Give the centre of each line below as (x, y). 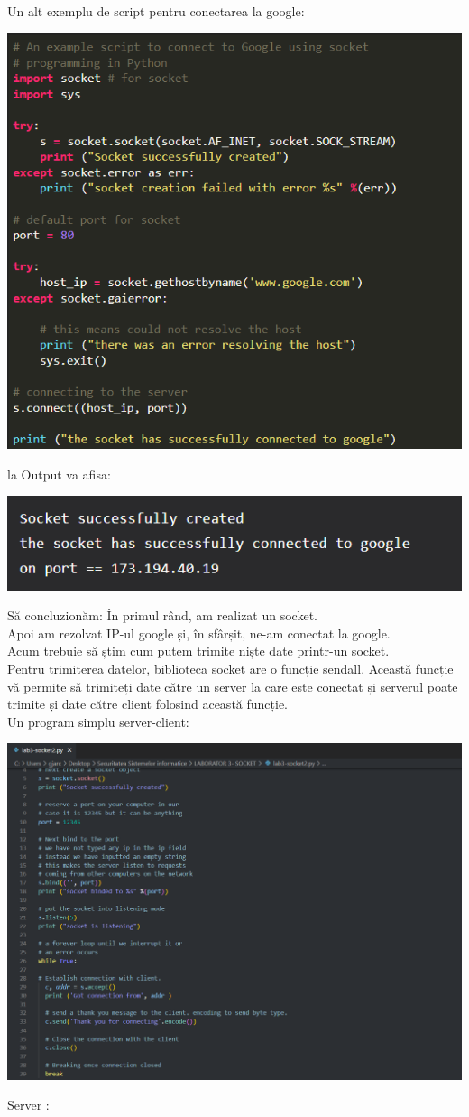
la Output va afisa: (59, 474)
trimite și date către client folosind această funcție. (148, 704)
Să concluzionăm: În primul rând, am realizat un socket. (162, 615)
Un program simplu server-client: (98, 721)
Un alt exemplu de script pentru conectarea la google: (156, 11)
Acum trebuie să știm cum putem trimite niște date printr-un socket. (198, 651)
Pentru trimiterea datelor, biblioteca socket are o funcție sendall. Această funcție (230, 668)
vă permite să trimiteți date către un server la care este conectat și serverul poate (233, 686)
